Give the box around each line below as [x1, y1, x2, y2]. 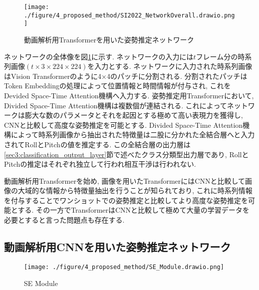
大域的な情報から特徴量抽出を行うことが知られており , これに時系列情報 [17, 185, 253, 196]
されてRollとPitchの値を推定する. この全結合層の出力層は [4, 139, 191, 149]
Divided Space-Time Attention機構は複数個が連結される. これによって [4, 100, 227, 110]
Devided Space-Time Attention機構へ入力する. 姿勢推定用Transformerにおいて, [4, 90, 254, 100]
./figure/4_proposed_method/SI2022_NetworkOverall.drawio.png [24, 11, 235, 19]
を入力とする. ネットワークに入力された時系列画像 [87, 61, 253, 71]
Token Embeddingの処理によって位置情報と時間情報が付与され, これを [4, 80, 231, 91]
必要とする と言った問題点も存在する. [4, 215, 125, 225]
